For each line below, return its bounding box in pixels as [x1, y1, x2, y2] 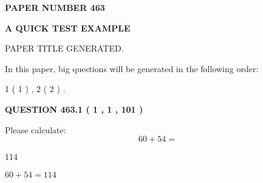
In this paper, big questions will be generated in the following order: [5, 62, 259, 75]
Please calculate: [5, 123, 66, 136]
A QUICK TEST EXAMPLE [5, 21, 131, 34]
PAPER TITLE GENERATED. [5, 42, 124, 55]
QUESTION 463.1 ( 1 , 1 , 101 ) [5, 102, 143, 115]
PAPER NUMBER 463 [5, 1, 105, 13]
